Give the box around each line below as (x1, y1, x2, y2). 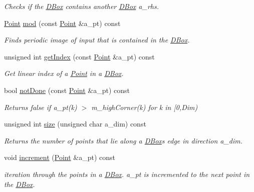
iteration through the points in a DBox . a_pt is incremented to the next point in (4, 168, 250, 179)
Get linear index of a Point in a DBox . (4, 68, 124, 78)
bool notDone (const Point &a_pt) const (4, 84, 130, 95)
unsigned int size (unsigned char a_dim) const (4, 118, 146, 129)
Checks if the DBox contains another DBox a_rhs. (4, 1, 159, 11)
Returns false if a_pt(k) (4, 101, 77, 112)
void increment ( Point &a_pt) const (4, 152, 115, 162)
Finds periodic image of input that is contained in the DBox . (4, 34, 190, 45)
